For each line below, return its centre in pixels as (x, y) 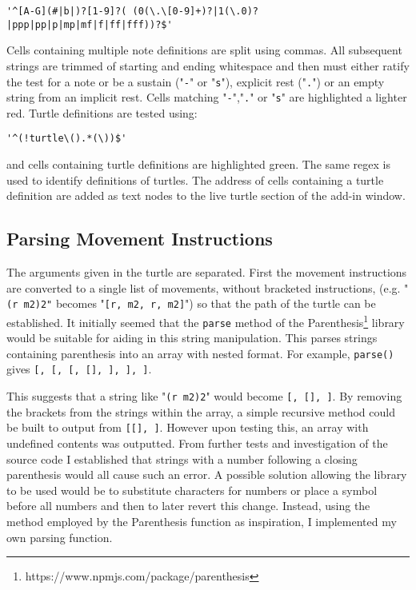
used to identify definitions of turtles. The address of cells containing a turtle (195, 179)
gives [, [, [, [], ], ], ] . (79, 369)
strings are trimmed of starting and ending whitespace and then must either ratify (208, 65)
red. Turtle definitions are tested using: (102, 112)
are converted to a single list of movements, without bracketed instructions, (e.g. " (208, 287)
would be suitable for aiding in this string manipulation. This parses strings (192, 338)
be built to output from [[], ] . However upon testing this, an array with (188, 427)
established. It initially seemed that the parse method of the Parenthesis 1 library (206, 321)
